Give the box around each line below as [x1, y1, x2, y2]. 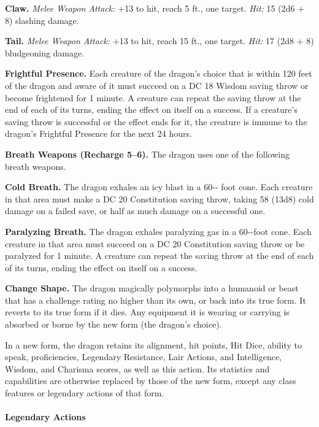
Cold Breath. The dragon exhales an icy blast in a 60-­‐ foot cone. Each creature [5, 180, 313, 193]
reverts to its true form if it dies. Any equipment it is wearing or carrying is [5, 306, 290, 318]
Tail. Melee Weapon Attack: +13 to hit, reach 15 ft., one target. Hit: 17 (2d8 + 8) [5, 34, 314, 47]
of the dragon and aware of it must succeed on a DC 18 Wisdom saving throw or [5, 79, 309, 91]
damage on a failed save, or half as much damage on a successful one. [5, 204, 266, 217]
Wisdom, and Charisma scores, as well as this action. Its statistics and [5, 362, 270, 375]
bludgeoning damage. [5, 46, 85, 59]
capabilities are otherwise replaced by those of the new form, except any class [5, 374, 296, 387]
